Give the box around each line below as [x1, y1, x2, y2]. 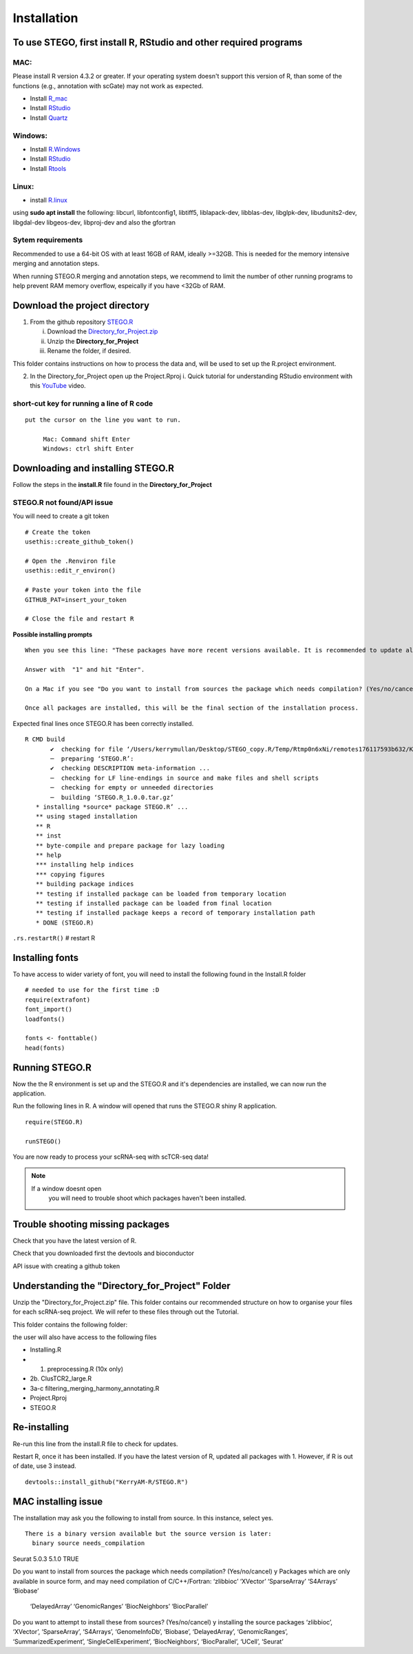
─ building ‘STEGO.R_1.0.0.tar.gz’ [50, 793, 174, 801]
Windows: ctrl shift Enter [43, 445, 134, 453]
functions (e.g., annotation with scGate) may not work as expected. [12, 81, 204, 90]
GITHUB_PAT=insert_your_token [25, 596, 127, 603]
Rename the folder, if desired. [47, 347, 131, 355]
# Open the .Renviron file [25, 557, 116, 565]
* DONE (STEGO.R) [35, 918, 94, 927]
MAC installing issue [12, 1496, 103, 1507]
